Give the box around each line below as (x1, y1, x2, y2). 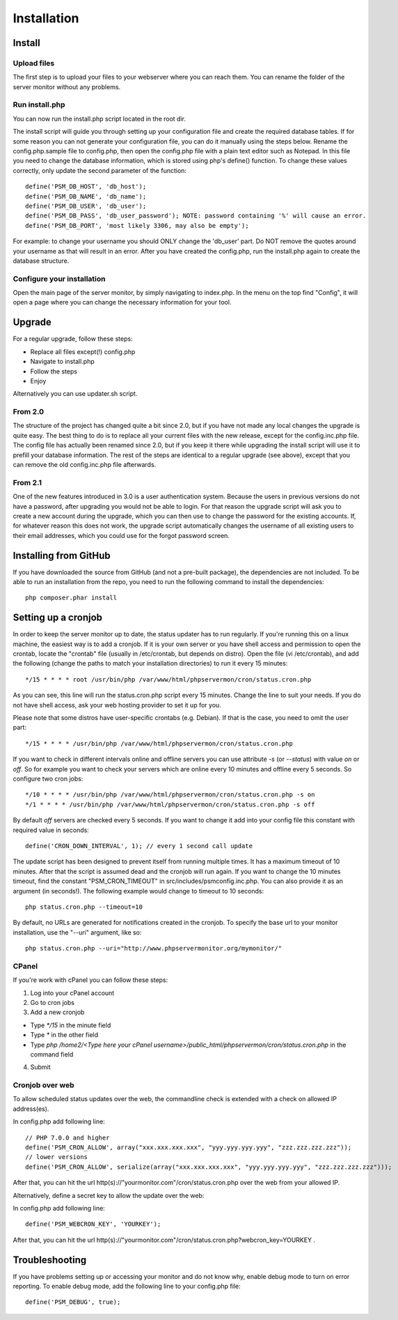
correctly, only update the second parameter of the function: (13, 166, 187, 174)
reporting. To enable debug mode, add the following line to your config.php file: (13, 1282, 241, 1291)
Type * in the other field (30, 1031, 99, 1039)
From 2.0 (13, 407, 45, 417)
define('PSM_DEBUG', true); (25, 1298, 121, 1306)
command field (30, 1050, 74, 1059)
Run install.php (13, 100, 65, 109)
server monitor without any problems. (13, 82, 121, 91)
